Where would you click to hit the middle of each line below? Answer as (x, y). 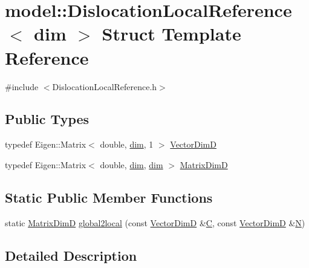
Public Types (47, 119)
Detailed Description (71, 255)
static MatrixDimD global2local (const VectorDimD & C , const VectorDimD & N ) (155, 222)
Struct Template (171, 34)
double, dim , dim (132, 164)
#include (22, 86)
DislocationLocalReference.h (105, 86)
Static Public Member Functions (109, 197)
